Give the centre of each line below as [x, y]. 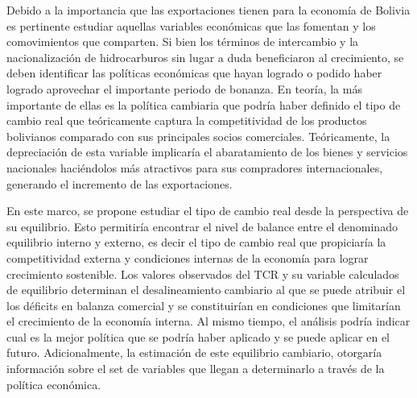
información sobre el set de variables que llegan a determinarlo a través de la [196, 369]
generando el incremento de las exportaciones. [120, 183]
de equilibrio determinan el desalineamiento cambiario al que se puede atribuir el [206, 290]
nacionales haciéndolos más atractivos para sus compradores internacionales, [195, 167]
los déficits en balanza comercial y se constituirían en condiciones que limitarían [204, 305]
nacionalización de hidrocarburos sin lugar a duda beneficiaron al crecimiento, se [205, 57]
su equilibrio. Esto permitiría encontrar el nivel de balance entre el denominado [202, 226]
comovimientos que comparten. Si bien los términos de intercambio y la [183, 41]
